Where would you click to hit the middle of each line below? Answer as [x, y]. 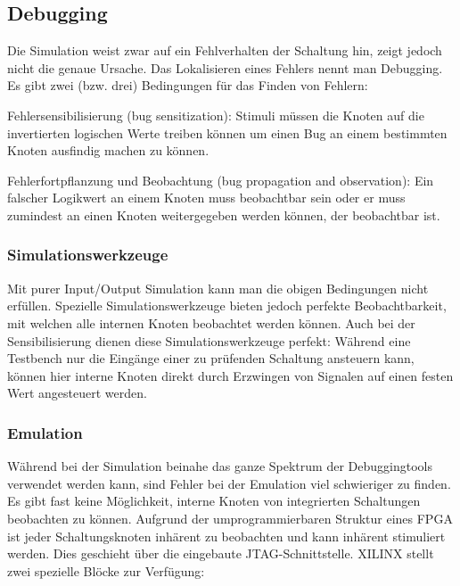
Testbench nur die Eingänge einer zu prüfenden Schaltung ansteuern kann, [211, 358]
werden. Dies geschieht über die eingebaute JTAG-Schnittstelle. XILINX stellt [221, 553]
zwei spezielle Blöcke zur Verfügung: [106, 570]
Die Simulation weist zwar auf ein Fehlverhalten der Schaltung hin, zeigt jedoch [225, 50]
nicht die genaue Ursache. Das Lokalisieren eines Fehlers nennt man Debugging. [225, 67]
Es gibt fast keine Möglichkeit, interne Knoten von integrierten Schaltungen [214, 501]
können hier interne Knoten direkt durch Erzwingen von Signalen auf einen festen [230, 375]
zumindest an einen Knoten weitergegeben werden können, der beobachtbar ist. [224, 215]
